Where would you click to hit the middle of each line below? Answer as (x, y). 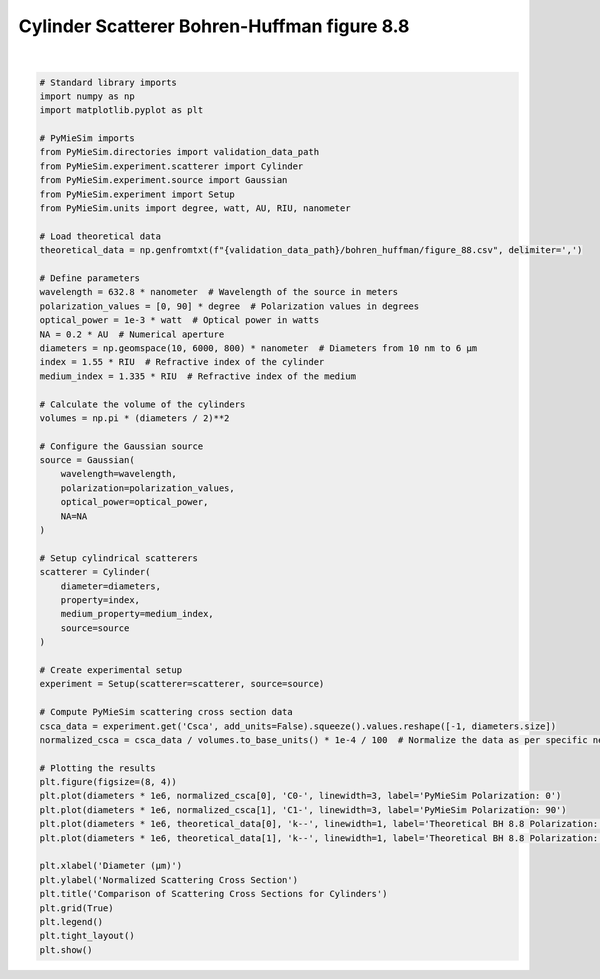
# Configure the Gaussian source (121, 446)
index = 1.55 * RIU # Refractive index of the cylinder (182, 362)
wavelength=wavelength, (118, 474)
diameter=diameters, (111, 586)
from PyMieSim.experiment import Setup (137, 194)
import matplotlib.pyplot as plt (121, 110)
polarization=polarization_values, (147, 488)
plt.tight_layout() (87, 936)
